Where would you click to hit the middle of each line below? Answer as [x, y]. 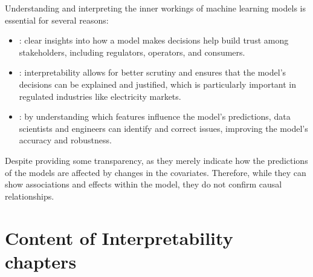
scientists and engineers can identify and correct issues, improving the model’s [163, 128]
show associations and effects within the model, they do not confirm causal [144, 184]
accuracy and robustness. [65, 140]
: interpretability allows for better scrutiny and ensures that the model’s [153, 72]
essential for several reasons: [57, 20]
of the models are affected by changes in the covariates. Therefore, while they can [156, 172]
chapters [41, 261]
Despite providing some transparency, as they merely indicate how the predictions [156, 160]
